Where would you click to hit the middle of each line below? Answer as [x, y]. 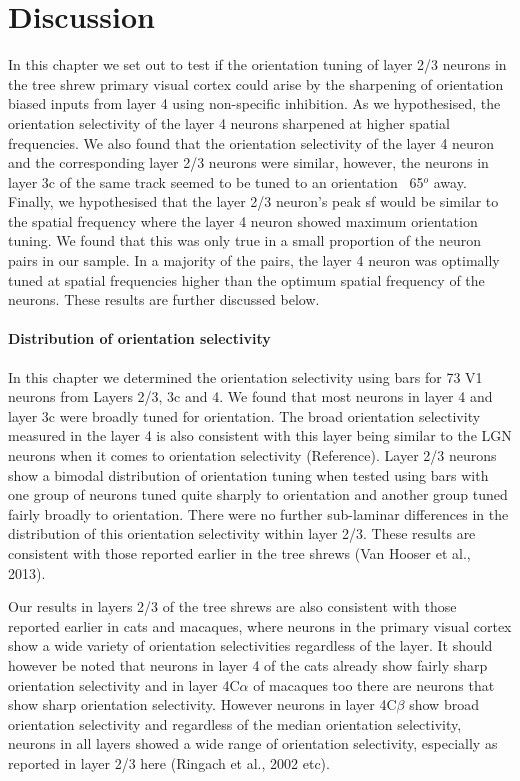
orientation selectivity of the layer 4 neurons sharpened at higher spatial [229, 122]
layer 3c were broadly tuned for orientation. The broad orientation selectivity [244, 415]
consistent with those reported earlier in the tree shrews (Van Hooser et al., [239, 552]
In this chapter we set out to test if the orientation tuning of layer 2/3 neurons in [257, 64]
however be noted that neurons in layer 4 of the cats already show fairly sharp [248, 664]
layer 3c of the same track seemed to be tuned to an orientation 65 [216, 181]
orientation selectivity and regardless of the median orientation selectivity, [235, 723]
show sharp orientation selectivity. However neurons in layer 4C [202, 704]
